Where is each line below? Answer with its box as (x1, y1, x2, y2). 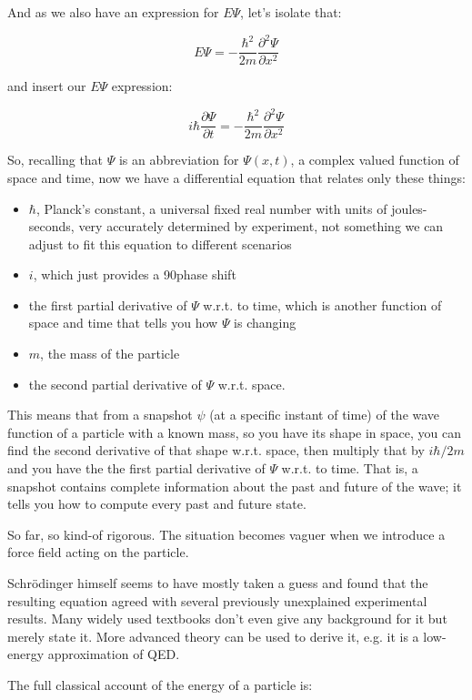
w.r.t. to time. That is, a (281, 459, 418, 478)
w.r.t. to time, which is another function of (203, 295, 442, 314)
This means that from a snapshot (7, 405, 193, 424)
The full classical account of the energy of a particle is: (7, 675, 313, 694)
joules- (391, 198, 427, 218)
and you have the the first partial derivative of (7, 459, 266, 478)
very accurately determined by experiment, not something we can (78, 217, 444, 236)
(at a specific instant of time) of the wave (209, 405, 440, 424)
